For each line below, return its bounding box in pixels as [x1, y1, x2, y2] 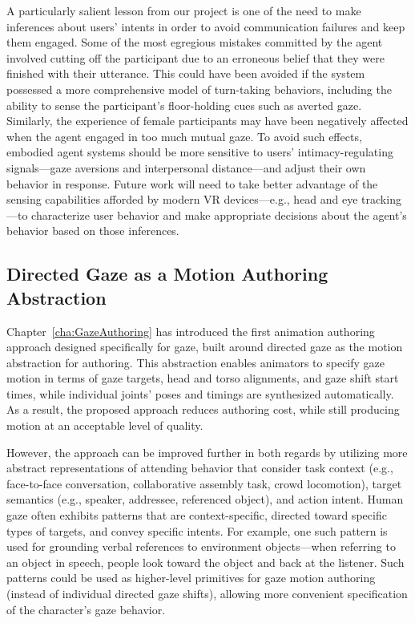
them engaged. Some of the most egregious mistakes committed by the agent [6, 34, 383, 51]
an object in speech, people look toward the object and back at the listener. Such [6, 553, 405, 570]
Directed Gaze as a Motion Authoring [6, 261, 328, 286]
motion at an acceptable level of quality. [6, 417, 203, 434]
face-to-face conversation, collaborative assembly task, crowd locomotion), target [6, 475, 402, 492]
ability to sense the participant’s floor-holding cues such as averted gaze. [6, 96, 362, 113]
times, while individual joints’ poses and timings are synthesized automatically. [6, 385, 394, 402]
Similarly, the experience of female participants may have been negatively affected [6, 112, 409, 129]
